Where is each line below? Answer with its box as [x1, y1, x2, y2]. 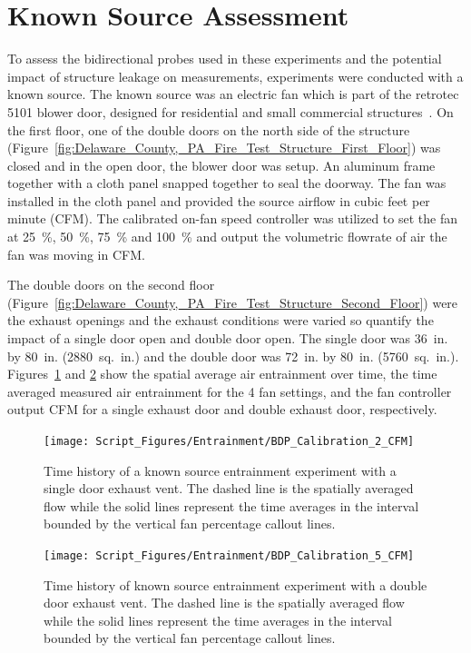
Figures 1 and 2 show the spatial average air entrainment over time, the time [7, 364, 437, 383]
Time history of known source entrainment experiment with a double [44, 575, 427, 594]
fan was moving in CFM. [7, 244, 145, 263]
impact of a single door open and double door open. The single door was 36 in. [7, 329, 448, 348]
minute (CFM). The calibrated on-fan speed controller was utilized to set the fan [7, 209, 457, 228]
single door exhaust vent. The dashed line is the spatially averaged [44, 479, 414, 498]
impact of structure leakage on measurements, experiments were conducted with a [7, 66, 464, 85]
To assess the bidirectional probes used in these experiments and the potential [7, 49, 442, 68]
